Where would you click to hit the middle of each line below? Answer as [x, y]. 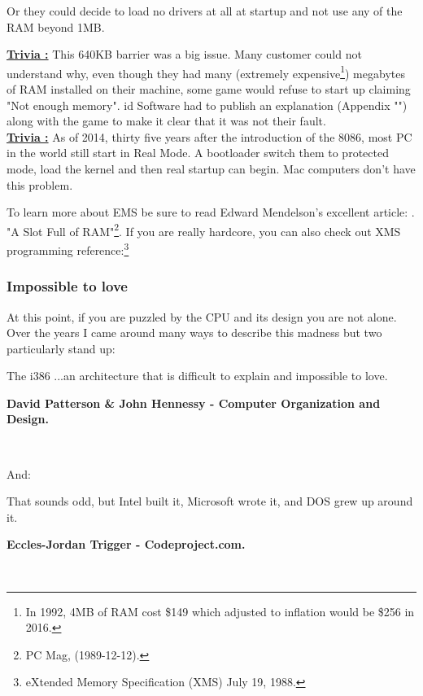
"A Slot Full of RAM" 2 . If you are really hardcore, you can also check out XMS [204, 230]
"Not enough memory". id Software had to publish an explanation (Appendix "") [207, 105]
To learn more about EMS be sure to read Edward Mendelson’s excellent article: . [211, 212]
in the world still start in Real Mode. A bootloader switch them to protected [198, 153]
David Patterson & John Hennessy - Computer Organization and [194, 403]
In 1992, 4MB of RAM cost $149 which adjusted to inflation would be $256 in [220, 611]
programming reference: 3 [68, 249]
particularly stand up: [61, 348]
